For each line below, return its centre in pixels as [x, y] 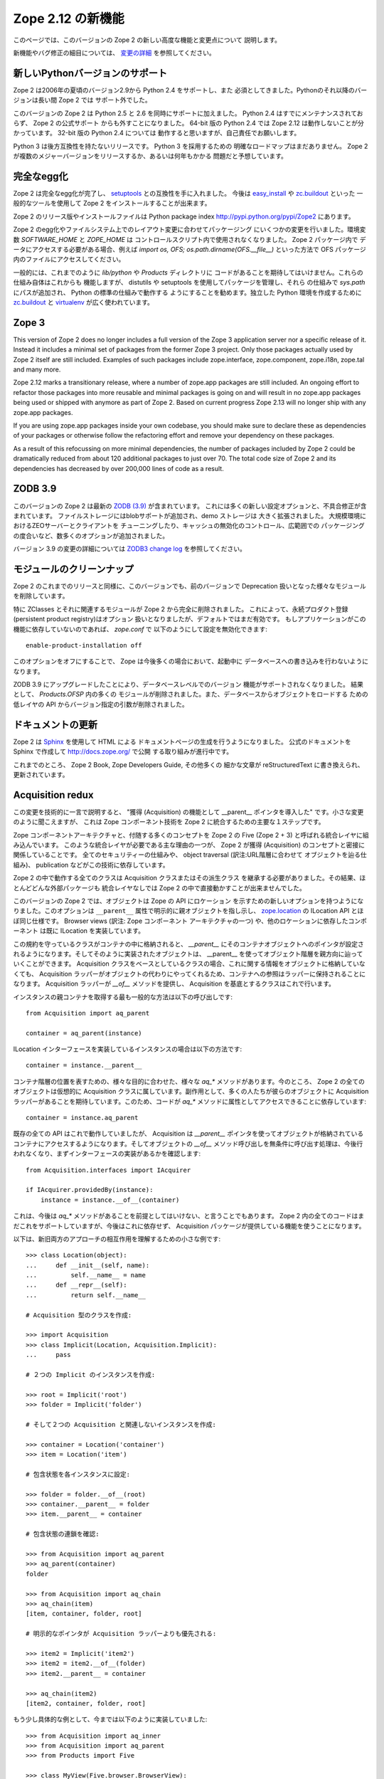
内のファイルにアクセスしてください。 [69, 259]
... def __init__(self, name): [88, 1265]
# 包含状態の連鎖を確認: [63, 1534]
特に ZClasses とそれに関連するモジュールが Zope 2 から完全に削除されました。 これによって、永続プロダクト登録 [181, 609]
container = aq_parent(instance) [84, 1033]
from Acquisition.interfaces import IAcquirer [108, 1170]
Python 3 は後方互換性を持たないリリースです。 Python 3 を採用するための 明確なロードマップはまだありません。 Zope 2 [191, 146]
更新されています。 [41, 774]
